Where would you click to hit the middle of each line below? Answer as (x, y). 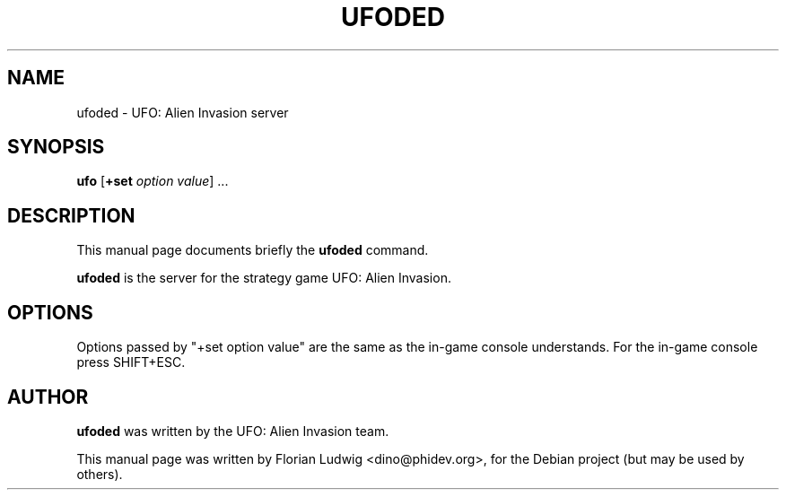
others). (100, 474)
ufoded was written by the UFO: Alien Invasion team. (233, 431)
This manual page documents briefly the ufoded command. (253, 250)
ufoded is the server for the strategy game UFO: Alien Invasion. (264, 278)
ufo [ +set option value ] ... (153, 181)
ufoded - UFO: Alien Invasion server (183, 112)
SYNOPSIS (56, 147)
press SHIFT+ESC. (131, 362)
